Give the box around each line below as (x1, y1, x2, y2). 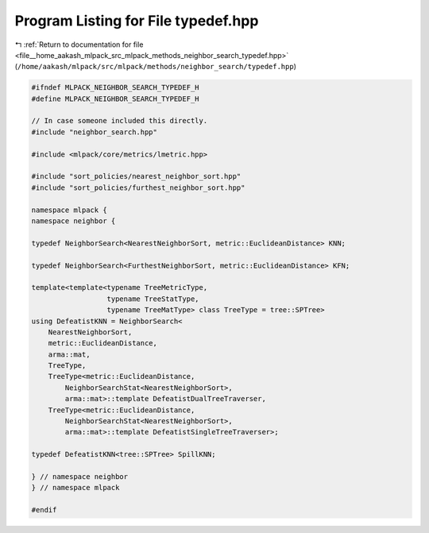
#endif (31, 505, 57, 515)
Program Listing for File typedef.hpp (14, 12, 259, 29)
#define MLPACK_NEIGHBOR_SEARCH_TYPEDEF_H (31, 94, 199, 103)
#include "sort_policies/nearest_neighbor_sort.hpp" (31, 172, 242, 181)
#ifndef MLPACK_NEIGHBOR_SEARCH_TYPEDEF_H (31, 83, 199, 92)
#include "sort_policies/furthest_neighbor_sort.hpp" (31, 183, 245, 192)
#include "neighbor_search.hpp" (31, 127, 158, 137)
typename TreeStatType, (106, 294, 199, 303)
